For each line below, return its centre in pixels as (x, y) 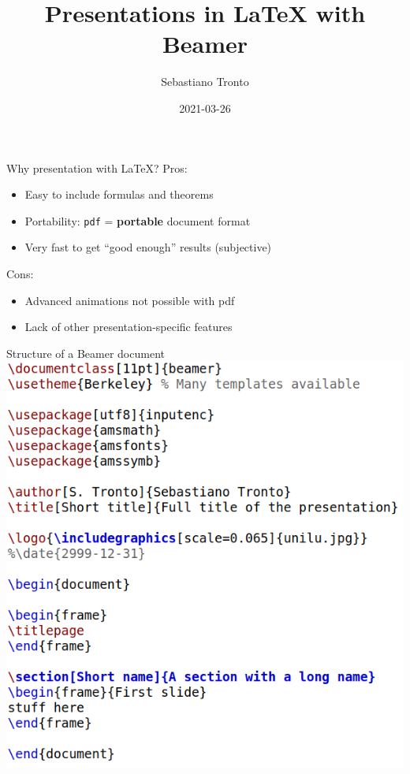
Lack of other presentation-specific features (129, 327)
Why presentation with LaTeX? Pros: (97, 167)
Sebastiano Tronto (205, 82)
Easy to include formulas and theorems (119, 194)
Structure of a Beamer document (86, 353)
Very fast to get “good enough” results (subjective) (148, 247)
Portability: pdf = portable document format (138, 220)
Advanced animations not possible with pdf (130, 300)
